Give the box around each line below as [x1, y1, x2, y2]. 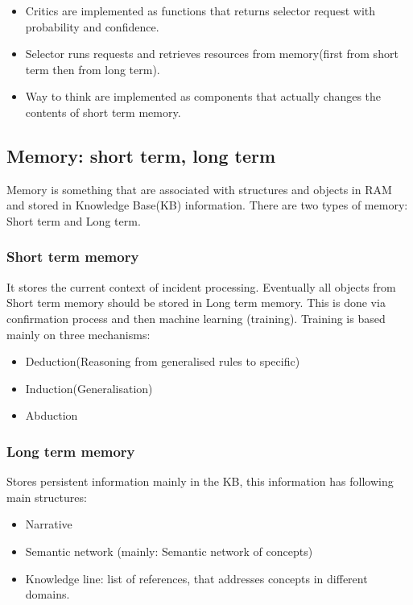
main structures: [6, 488, 87, 505]
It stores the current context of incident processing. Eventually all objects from [6, 278, 396, 295]
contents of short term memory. [25, 103, 181, 120]
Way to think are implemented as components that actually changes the [25, 88, 382, 105]
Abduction [25, 407, 78, 424]
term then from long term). [25, 60, 160, 77]
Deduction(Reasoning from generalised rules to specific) [25, 353, 300, 370]
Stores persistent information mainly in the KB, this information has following [6, 473, 394, 490]
